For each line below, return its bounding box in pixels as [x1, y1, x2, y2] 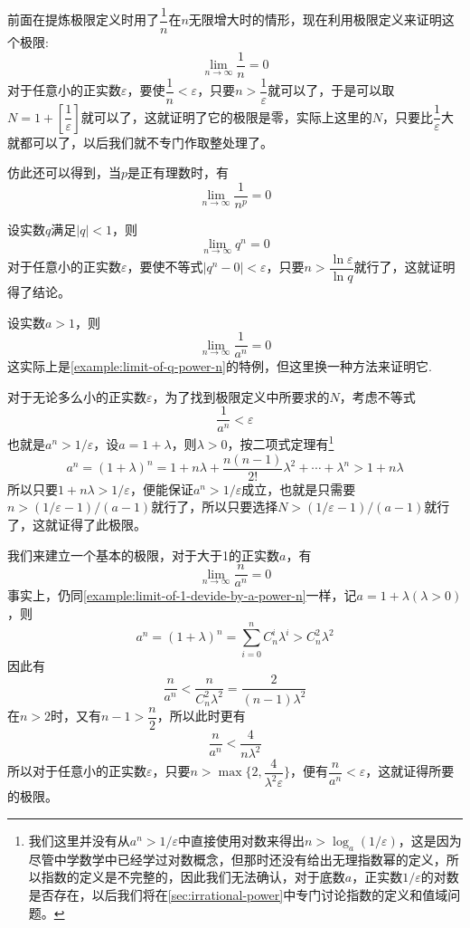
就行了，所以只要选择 [151, 497, 278, 516]
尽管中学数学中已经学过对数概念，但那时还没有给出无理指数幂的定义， [28, 849, 446, 868]
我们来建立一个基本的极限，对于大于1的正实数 [7, 545, 279, 564]
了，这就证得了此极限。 [7, 514, 146, 533]
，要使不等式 [127, 257, 203, 276]
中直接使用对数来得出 [178, 831, 305, 850]
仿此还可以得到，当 [7, 163, 121, 182]
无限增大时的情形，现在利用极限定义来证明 [188, 10, 442, 29]
